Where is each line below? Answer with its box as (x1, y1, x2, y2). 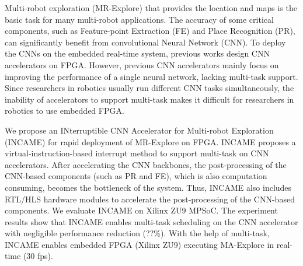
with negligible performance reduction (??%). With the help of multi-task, (5, 227, 270, 239)
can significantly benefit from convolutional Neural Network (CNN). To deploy (5, 36, 286, 48)
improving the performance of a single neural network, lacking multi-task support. (5, 70, 298, 82)
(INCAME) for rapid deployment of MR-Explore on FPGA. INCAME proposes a (5, 135, 296, 148)
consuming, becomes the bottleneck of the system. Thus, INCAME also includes (5, 181, 292, 193)
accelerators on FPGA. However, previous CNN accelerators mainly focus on (5, 58, 279, 71)
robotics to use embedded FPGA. (5, 104, 124, 117)
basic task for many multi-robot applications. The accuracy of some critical (5, 13, 274, 25)
